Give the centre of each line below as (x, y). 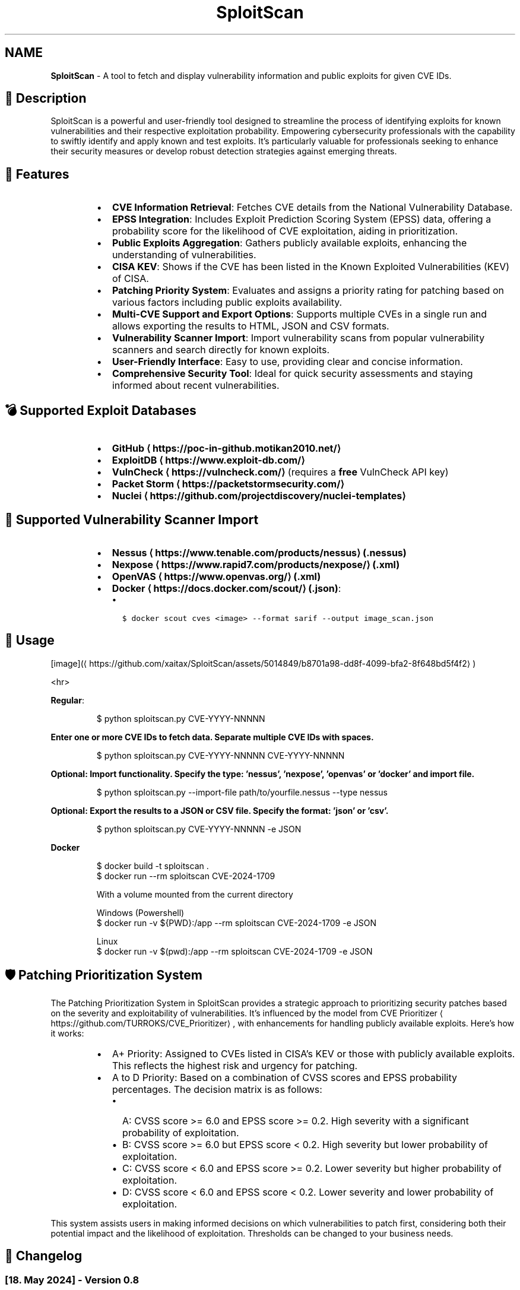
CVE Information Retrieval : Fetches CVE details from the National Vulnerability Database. (312, 207)
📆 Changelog (44, 1256)
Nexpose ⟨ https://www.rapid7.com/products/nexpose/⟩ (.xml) (256, 564)
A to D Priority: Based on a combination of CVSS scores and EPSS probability (284, 1077)
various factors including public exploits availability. (227, 302)
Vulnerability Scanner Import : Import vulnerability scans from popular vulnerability (298, 338)
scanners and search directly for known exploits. (221, 350)
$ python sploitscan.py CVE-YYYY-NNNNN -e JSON (199, 829)
